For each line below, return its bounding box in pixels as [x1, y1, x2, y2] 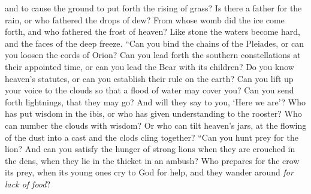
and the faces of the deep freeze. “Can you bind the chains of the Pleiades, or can [5, 37, 304, 49]
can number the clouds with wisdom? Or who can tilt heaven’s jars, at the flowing [5, 119, 307, 131]
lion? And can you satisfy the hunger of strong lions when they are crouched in [5, 143, 295, 155]
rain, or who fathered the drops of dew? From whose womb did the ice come [5, 13, 285, 26]
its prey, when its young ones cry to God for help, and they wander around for [5, 166, 294, 178]
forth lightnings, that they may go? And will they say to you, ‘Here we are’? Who [5, 95, 306, 108]
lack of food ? [5, 177, 51, 190]
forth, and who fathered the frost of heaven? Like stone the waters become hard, [5, 25, 300, 38]
